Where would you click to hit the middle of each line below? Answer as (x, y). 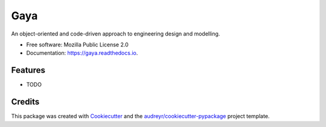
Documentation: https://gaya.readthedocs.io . (82, 53)
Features (28, 70)
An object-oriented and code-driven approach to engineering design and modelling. (116, 34)
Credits (25, 102)
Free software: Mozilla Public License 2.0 (78, 45)
